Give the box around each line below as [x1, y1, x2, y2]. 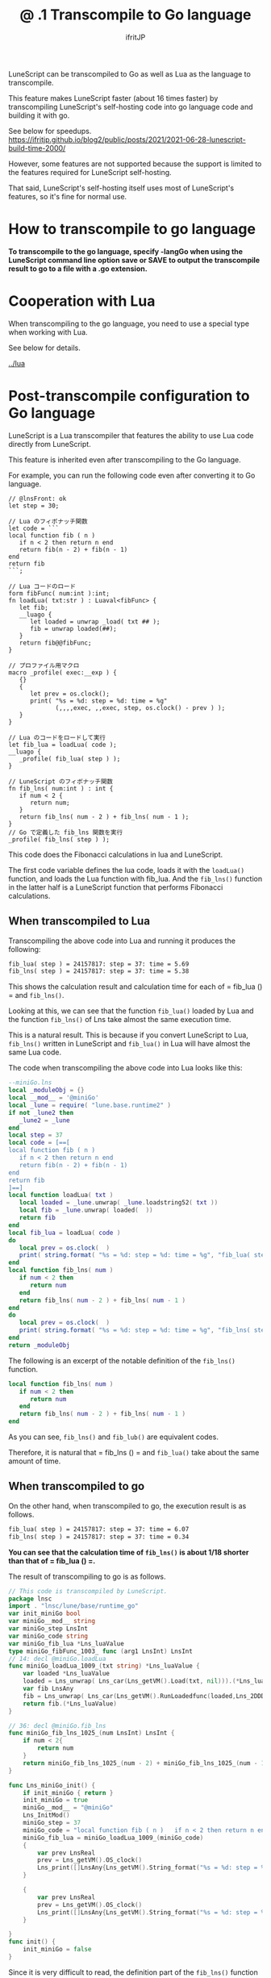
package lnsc [8, 1595, 52, 1603]
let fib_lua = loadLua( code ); [8, 741, 117, 749]
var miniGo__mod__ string [8, 1617, 95, 1625]
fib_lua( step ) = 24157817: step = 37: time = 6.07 [8, 1525, 190, 1534]
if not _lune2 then [8, 1108, 74, 1116]
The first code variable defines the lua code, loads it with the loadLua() [8, 865, 244, 874]
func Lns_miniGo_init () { [8, 1781, 95, 1789]
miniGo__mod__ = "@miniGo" [23, 1804, 114, 1812]
